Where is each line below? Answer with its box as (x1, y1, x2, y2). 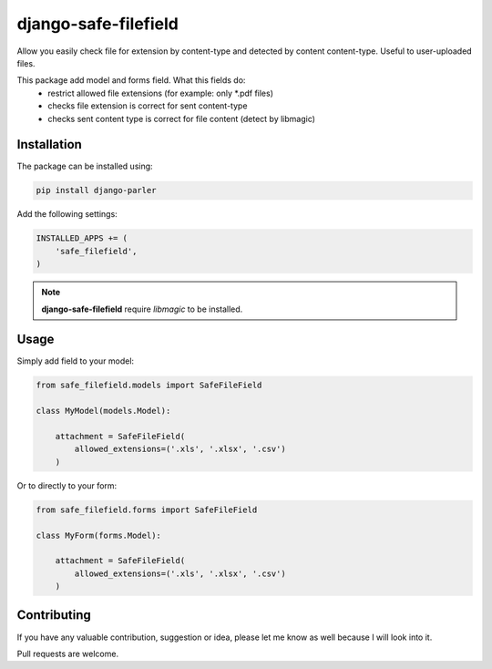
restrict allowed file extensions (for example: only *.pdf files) (47, 87, 273, 98)
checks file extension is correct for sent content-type (47, 100, 248, 111)
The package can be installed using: (16, 160, 154, 172)
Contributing (16, 607, 91, 623)
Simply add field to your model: (16, 355, 135, 366)
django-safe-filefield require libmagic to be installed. (41, 304, 243, 314)
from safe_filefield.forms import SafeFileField (36, 504, 258, 515)
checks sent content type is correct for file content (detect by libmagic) (47, 113, 316, 124)
